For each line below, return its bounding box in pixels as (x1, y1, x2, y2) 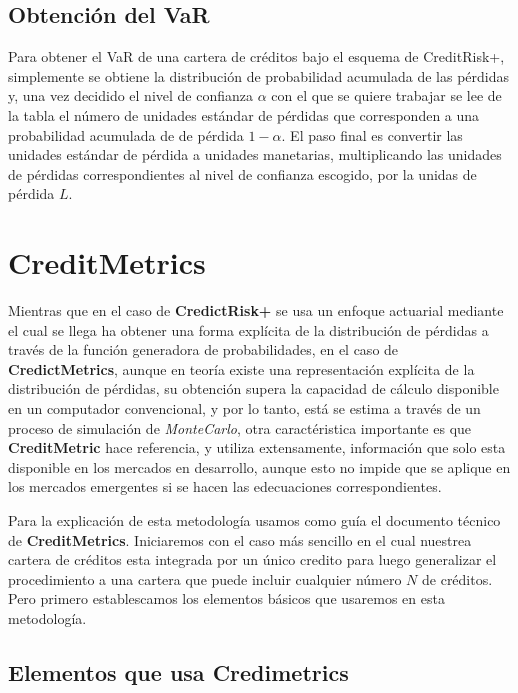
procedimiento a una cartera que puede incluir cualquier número (8, 568, 402, 589)
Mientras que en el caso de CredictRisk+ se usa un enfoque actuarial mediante (8, 300, 504, 321)
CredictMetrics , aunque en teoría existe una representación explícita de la (8, 358, 475, 379)
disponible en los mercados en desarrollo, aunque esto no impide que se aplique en (8, 456, 511, 477)
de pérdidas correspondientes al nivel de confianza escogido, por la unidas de (8, 163, 477, 184)
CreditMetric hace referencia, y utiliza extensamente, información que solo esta (8, 437, 506, 458)
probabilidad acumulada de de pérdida (8, 124, 244, 145)
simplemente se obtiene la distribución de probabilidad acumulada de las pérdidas (8, 65, 510, 86)
